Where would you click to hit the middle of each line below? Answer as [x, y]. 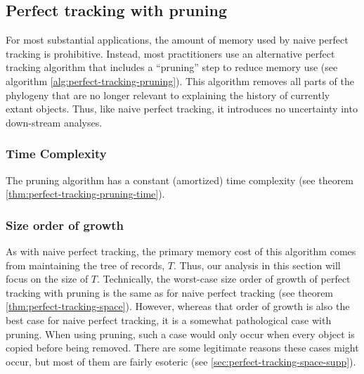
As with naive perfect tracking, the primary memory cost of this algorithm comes [181, 251]
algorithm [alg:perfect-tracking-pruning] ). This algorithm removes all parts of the [180, 80]
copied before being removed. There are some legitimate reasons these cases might [182, 348]
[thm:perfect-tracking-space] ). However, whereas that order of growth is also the [178, 306]
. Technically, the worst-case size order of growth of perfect [224, 279]
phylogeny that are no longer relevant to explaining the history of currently [168, 95]
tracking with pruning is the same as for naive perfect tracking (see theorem [170, 292]
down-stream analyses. [54, 122]
